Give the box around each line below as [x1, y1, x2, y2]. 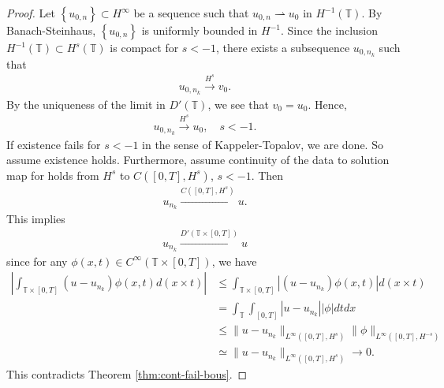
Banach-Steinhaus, [6, 22, 96, 38]
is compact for [110, 39, 179, 55]
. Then [251, 166, 284, 183]
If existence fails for [6, 136, 101, 152]
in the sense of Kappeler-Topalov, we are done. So [142, 136, 383, 152]
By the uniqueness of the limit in [6, 95, 166, 112]
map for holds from [6, 166, 99, 183]
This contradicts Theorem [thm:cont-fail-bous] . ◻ [6, 366, 248, 382]
